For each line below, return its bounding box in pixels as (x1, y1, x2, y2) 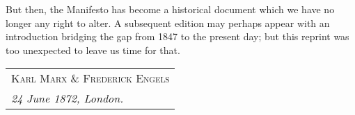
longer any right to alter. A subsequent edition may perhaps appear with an (6, 15, 330, 30)
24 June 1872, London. (11, 90, 124, 107)
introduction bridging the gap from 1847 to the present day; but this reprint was (6, 29, 349, 44)
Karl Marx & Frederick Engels (11, 70, 170, 87)
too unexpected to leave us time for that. (6, 42, 180, 57)
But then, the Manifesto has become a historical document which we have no (6, 2, 335, 16)
